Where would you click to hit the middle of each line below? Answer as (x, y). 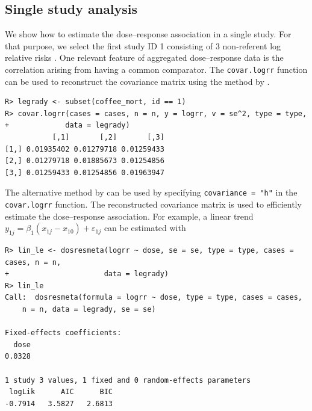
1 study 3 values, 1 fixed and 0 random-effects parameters (128, 380)
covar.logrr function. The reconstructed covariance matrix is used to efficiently (153, 204)
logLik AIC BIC (61, 392)
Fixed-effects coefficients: (63, 333)
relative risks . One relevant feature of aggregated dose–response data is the (144, 57)
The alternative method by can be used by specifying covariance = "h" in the (151, 192)
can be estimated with (145, 228)
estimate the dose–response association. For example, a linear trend (129, 216)
